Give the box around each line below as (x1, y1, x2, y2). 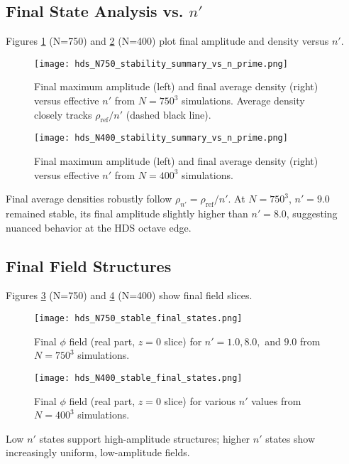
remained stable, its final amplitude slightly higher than (6, 206, 248, 221)
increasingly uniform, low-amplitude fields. (6, 445, 190, 460)
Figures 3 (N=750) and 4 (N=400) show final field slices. (6, 288, 253, 303)
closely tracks (34, 107, 92, 122)
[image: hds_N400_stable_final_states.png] (34, 372, 243, 383)
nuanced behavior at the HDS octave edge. (6, 220, 192, 234)
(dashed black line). (126, 107, 211, 122)
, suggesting (286, 206, 338, 221)
